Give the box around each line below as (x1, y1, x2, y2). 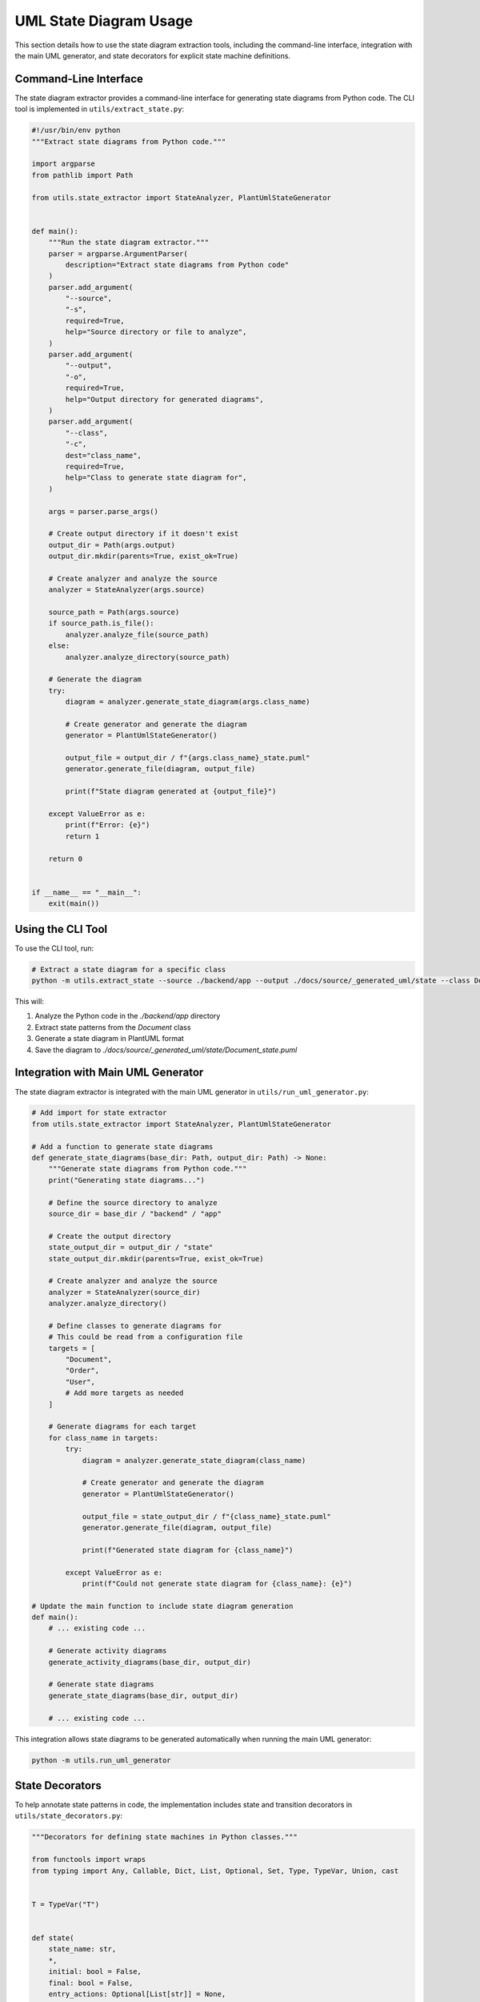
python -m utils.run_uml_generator (31, 1755, 171, 1765)
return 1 (65, 831, 100, 841)
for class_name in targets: (48, 1433, 159, 1442)
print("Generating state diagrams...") (48, 1176, 206, 1184)
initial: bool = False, (48, 1967, 142, 1976)
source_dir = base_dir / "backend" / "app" (48, 1209, 222, 1218)
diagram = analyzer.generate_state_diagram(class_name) (82, 1456, 306, 1465)
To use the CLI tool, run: (14, 943, 94, 953)
